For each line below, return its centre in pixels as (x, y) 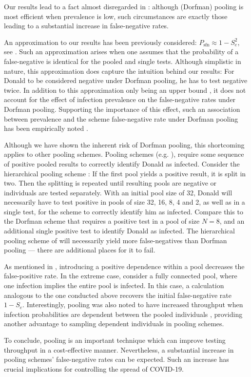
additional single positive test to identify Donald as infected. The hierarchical (119, 231)
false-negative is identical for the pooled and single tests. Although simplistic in (123, 61)
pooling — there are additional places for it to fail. (80, 250)
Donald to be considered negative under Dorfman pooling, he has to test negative (126, 80)
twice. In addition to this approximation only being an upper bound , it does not (125, 90)
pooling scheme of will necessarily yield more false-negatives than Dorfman (116, 240)
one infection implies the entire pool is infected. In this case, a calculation (114, 285)
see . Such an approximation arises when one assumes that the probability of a (121, 52)
